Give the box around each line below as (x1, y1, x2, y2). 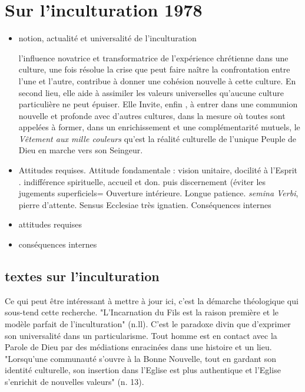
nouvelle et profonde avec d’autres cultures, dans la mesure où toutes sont (18, 109, 286, 121)
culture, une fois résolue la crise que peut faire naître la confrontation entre (18, 63, 290, 75)
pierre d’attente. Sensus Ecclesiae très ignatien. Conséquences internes (18, 198, 271, 210)
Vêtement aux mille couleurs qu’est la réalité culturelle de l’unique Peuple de (18, 132, 297, 144)
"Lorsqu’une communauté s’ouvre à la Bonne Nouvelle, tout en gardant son (5, 352, 276, 364)
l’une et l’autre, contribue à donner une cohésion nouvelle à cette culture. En (18, 74, 296, 87)
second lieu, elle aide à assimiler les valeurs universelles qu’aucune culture (18, 86, 284, 98)
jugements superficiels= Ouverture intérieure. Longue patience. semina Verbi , (18, 187, 299, 199)
